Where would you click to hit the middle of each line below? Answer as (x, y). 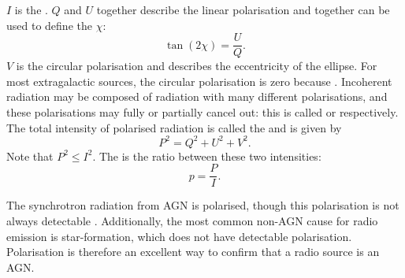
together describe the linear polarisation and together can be (243, 9)
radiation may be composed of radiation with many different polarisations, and (197, 96)
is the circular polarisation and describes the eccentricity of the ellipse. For (197, 66)
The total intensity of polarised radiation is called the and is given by (174, 127)
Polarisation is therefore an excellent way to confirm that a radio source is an (193, 252)
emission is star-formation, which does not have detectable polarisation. (179, 236)
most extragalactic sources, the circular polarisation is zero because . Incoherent (199, 81)
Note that (30, 156)
